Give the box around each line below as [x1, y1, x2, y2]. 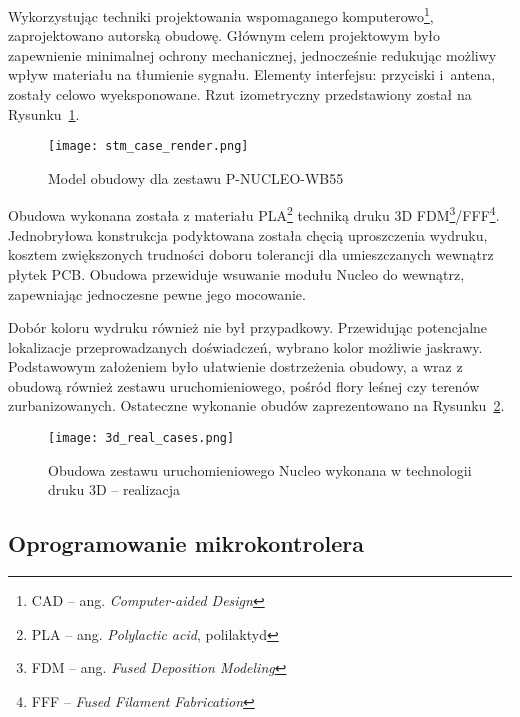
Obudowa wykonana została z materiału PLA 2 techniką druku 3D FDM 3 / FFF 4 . [8, 202, 500, 226]
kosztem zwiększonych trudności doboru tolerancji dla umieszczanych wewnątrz [8, 244, 494, 265]
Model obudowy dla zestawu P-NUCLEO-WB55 [48, 167, 344, 188]
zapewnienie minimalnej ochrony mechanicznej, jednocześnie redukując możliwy [8, 44, 497, 65]
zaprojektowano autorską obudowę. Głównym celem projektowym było [8, 25, 441, 46]
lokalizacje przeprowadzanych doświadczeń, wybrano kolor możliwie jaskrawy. [8, 336, 483, 357]
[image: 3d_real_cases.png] [48, 431, 235, 446]
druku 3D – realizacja [48, 479, 181, 500]
